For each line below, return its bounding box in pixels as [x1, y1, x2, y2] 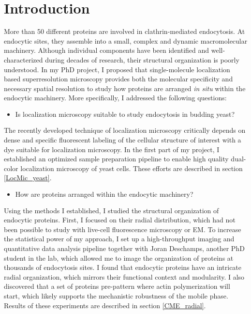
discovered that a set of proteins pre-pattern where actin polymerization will [4, 281, 230, 291]
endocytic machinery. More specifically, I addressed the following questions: [4, 93, 227, 103]
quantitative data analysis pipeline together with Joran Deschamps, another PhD [4, 243, 245, 253]
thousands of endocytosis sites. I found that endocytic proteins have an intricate [4, 262, 242, 272]
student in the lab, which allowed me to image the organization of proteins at [4, 252, 234, 263]
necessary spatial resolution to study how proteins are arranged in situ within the [4, 83, 246, 93]
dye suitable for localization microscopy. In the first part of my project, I [4, 144, 220, 154]
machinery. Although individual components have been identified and [4, 45, 209, 55]
